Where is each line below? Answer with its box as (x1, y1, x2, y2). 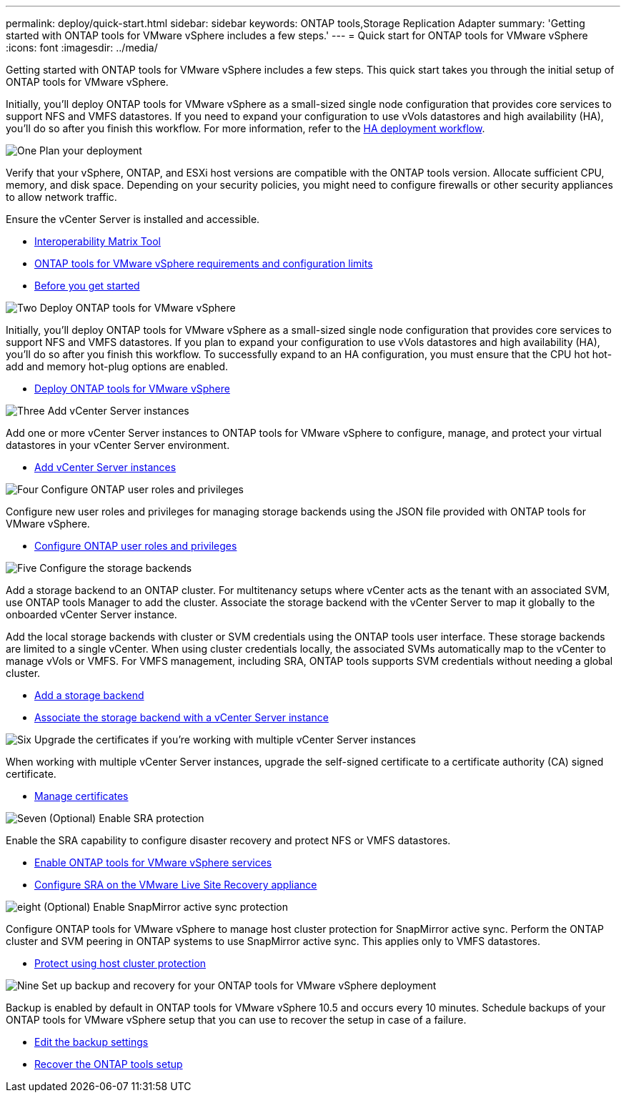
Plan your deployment (39, 144, 142, 157)
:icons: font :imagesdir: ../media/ (6, 41, 158, 54)
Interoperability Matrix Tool (34, 235, 161, 247)
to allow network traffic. (6, 191, 117, 203)
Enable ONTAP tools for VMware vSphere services (34, 856, 272, 869)
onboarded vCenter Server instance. (6, 608, 177, 620)
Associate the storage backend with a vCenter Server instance (34, 711, 329, 723)
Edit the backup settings (34, 1036, 149, 1048)
